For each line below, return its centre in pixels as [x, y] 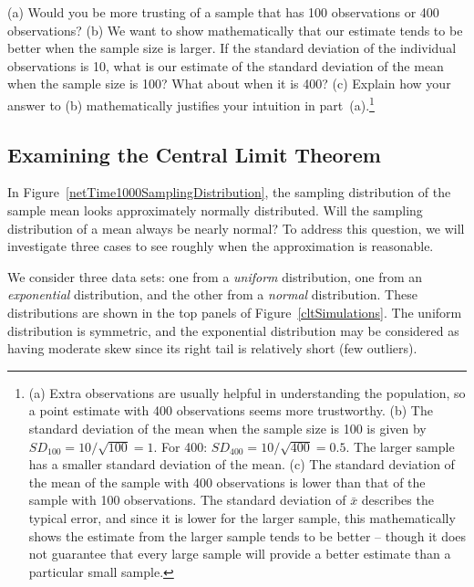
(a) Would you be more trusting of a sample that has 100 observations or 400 [223, 12]
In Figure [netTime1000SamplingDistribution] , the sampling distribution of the [229, 192]
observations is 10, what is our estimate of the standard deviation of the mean [226, 65]
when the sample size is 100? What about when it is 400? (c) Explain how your [229, 84]
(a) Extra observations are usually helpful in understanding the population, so [247, 392]
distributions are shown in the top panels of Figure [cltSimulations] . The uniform [235, 312]
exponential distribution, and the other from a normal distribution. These [212, 294]
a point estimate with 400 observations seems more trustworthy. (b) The [231, 410]
